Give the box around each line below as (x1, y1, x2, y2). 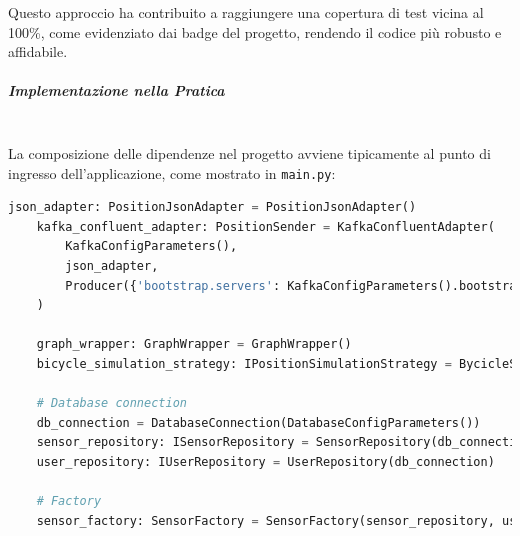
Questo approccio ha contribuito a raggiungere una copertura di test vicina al (8, 2, 484, 22)
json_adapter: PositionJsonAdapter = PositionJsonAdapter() (8, 200, 417, 215)
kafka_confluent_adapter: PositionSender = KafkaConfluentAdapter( (36, 219, 495, 234)
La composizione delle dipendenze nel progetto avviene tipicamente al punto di (8, 142, 491, 163)
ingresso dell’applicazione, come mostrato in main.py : (8, 162, 336, 183)
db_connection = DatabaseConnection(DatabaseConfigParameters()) (36, 415, 481, 430)
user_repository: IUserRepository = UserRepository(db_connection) (36, 454, 495, 469)
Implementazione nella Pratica (8, 80, 225, 101)
